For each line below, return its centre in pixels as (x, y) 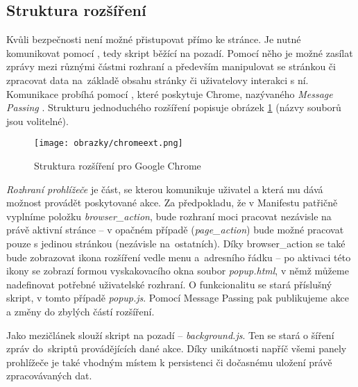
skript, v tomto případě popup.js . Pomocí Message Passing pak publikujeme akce (178, 298)
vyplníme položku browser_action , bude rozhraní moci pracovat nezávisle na (169, 216)
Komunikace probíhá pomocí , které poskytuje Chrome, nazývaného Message (170, 93)
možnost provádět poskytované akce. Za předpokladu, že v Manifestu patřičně (172, 203)
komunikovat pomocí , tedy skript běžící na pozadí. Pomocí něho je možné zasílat (180, 52)
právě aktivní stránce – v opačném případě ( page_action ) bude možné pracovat (175, 230)
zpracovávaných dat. (49, 376)
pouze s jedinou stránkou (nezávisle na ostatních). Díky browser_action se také (176, 243)
